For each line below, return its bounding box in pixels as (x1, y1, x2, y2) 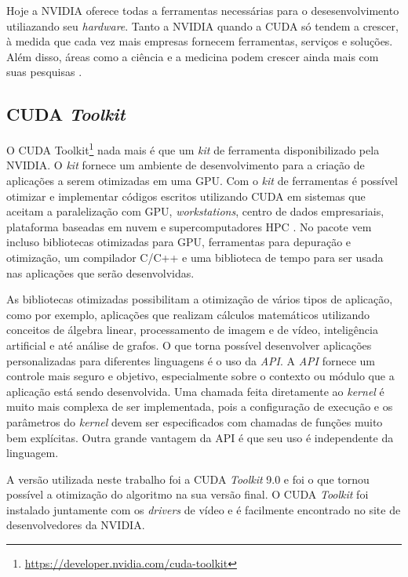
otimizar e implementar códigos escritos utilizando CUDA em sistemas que (6, 187, 366, 204)
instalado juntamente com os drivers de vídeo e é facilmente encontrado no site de (6, 501, 401, 517)
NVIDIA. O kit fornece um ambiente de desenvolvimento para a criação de (6, 157, 365, 173)
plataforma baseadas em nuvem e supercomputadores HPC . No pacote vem (6, 218, 372, 234)
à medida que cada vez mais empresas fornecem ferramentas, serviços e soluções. (6, 33, 393, 49)
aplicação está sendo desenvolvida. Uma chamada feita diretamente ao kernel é (6, 383, 384, 399)
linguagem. (6, 445, 59, 461)
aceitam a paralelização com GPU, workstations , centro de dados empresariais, (6, 203, 384, 220)
